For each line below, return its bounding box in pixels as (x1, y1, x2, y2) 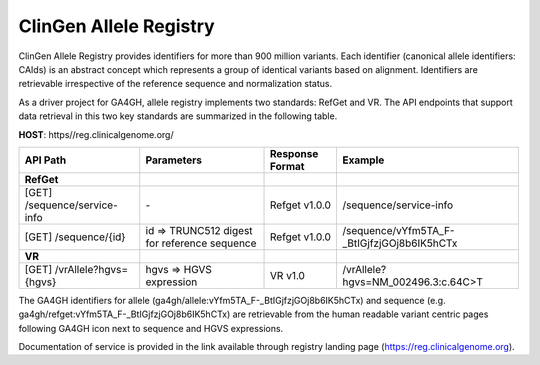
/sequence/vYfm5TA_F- (341, 223, 455, 237)
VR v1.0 (270, 268, 305, 282)
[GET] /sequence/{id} (24, 230, 126, 244)
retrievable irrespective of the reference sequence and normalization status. (18, 78, 333, 90)
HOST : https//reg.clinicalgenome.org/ (18, 128, 174, 140)
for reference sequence (145, 236, 257, 250)
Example (341, 153, 385, 167)
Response (270, 146, 319, 160)
